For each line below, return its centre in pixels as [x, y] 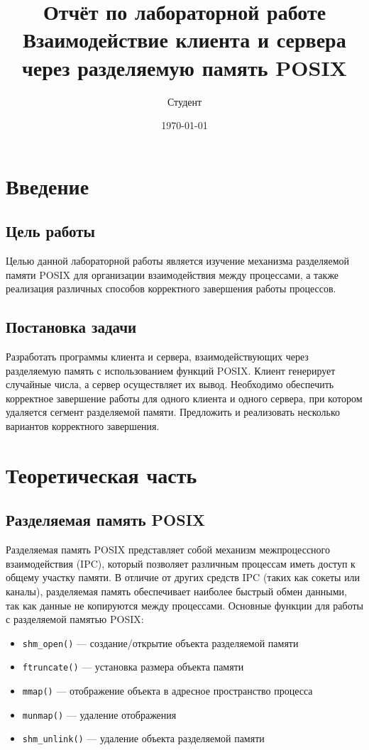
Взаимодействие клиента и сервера [184, 39]
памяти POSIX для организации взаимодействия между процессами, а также [172, 274]
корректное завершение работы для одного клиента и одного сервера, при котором [184, 398]
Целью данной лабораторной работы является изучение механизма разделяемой [178, 261]
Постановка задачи [71, 327]
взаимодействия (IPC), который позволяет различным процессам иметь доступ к [181, 563]
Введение [48, 186]
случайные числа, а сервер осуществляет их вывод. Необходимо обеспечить [170, 384]
